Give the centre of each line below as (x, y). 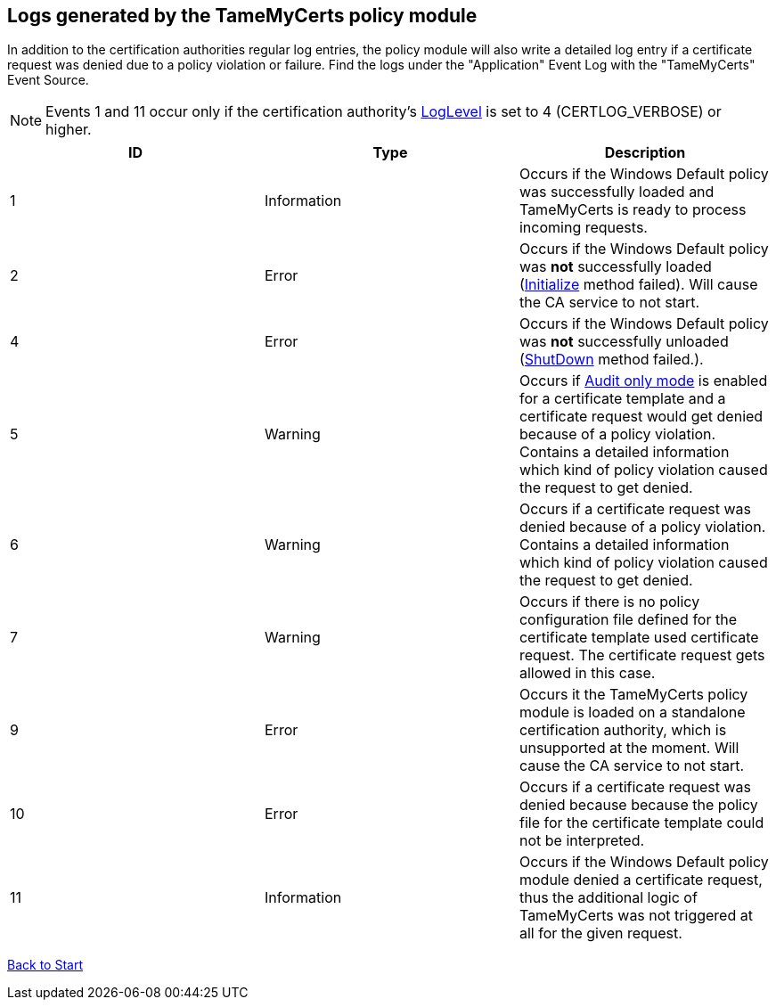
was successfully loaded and (617, 192)
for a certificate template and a (622, 399)
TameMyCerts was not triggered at (636, 916)
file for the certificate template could (641, 823)
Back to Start (45, 965)
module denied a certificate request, (641, 880)
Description (645, 153)
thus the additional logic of (608, 898)
